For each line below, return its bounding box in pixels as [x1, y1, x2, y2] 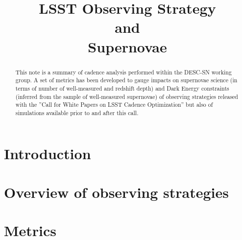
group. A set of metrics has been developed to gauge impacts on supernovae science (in [15, 76, 238, 84]
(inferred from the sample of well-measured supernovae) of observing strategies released [15, 92, 238, 100]
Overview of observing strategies [4, 182, 229, 202]
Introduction [4, 144, 91, 164]
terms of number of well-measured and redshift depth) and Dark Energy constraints [15, 84, 229, 92]
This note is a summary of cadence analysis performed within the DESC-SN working [15, 68, 232, 76]
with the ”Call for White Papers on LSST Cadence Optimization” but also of [15, 100, 213, 109]
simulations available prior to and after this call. [15, 108, 139, 117]
